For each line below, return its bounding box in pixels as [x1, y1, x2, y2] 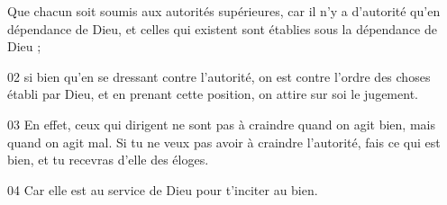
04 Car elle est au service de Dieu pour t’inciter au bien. [7, 180, 318, 199]
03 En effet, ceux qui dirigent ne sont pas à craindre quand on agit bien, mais [7, 114, 435, 133]
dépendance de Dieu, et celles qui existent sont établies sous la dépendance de [7, 19, 437, 38]
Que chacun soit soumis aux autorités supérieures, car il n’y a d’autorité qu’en [7, 2, 441, 20]
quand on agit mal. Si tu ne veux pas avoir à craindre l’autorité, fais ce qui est [7, 132, 441, 151]
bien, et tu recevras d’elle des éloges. [7, 150, 209, 169]
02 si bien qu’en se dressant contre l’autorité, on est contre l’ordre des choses [7, 67, 431, 85]
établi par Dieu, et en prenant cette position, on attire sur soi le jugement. [7, 85, 418, 103]
